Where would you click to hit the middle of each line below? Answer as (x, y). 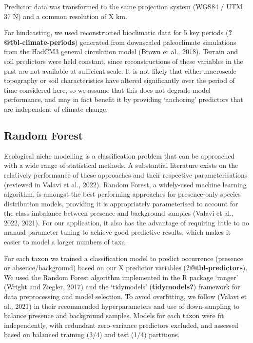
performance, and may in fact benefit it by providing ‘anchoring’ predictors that (124, 99)
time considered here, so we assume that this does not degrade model (107, 90)
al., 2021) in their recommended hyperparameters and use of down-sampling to (122, 306)
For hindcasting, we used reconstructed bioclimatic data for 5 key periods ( (116, 32)
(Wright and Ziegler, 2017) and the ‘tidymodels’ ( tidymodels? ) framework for (122, 287)
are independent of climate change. (56, 109)
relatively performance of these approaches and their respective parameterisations (126, 174)
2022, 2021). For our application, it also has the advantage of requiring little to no (126, 222)
